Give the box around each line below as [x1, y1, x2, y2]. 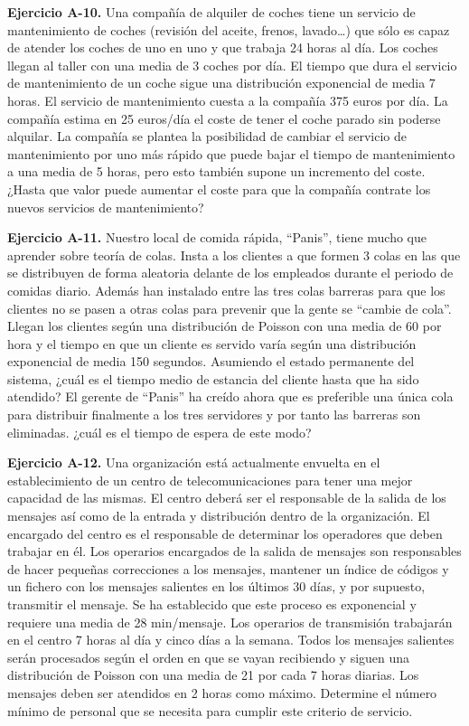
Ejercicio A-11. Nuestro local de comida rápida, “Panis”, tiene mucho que [7, 228, 427, 247]
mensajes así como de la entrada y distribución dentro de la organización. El [7, 506, 430, 525]
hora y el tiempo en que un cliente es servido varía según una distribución [7, 334, 417, 353]
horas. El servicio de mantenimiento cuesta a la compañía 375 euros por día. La [7, 90, 448, 109]
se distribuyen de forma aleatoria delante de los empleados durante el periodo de [7, 263, 454, 282]
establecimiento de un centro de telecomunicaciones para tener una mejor [7, 470, 413, 489]
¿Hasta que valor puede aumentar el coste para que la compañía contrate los [7, 179, 431, 198]
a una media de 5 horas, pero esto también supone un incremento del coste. [7, 162, 426, 181]
